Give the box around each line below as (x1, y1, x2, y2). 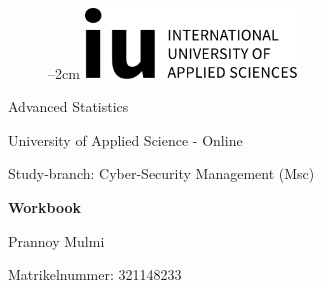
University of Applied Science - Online (8, 129, 243, 150)
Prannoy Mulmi (8, 230, 105, 251)
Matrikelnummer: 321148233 (8, 264, 182, 285)
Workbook (8, 197, 81, 218)
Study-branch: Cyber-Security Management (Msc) (8, 163, 315, 184)
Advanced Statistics (8, 96, 129, 117)
